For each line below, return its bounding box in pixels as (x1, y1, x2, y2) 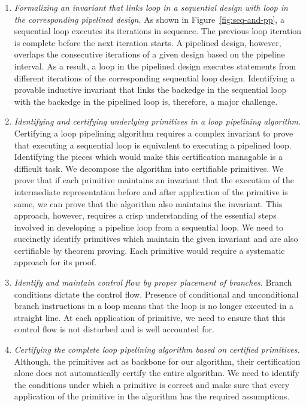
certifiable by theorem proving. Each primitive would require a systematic (14, 244, 285, 256)
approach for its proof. (14, 256, 96, 268)
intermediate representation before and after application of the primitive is (14, 185, 288, 198)
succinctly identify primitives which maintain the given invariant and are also (14, 232, 298, 245)
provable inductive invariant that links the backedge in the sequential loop (14, 83, 287, 96)
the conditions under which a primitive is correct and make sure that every (14, 378, 290, 390)
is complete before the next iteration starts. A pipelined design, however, (14, 36, 281, 49)
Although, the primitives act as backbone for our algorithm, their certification (14, 355, 301, 367)
